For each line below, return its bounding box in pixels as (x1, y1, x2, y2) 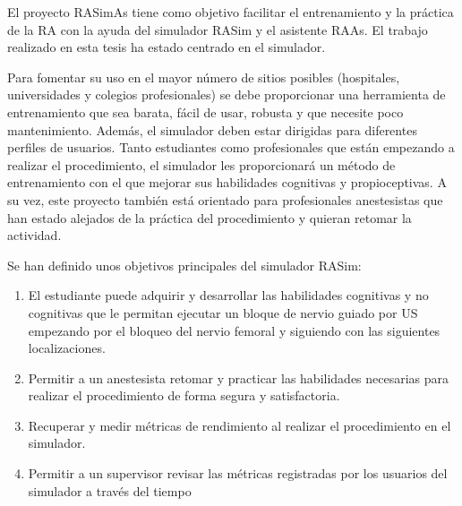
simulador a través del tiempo (28, 481, 192, 500)
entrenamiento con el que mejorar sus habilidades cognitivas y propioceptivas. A (7, 173, 447, 192)
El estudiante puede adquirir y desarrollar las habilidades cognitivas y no (28, 286, 429, 304)
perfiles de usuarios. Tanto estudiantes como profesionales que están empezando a (7, 138, 455, 157)
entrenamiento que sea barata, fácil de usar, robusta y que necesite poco (7, 102, 404, 121)
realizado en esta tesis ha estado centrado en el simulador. (7, 38, 326, 56)
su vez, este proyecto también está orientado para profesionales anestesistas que (7, 190, 443, 209)
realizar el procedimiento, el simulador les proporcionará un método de (7, 155, 396, 174)
